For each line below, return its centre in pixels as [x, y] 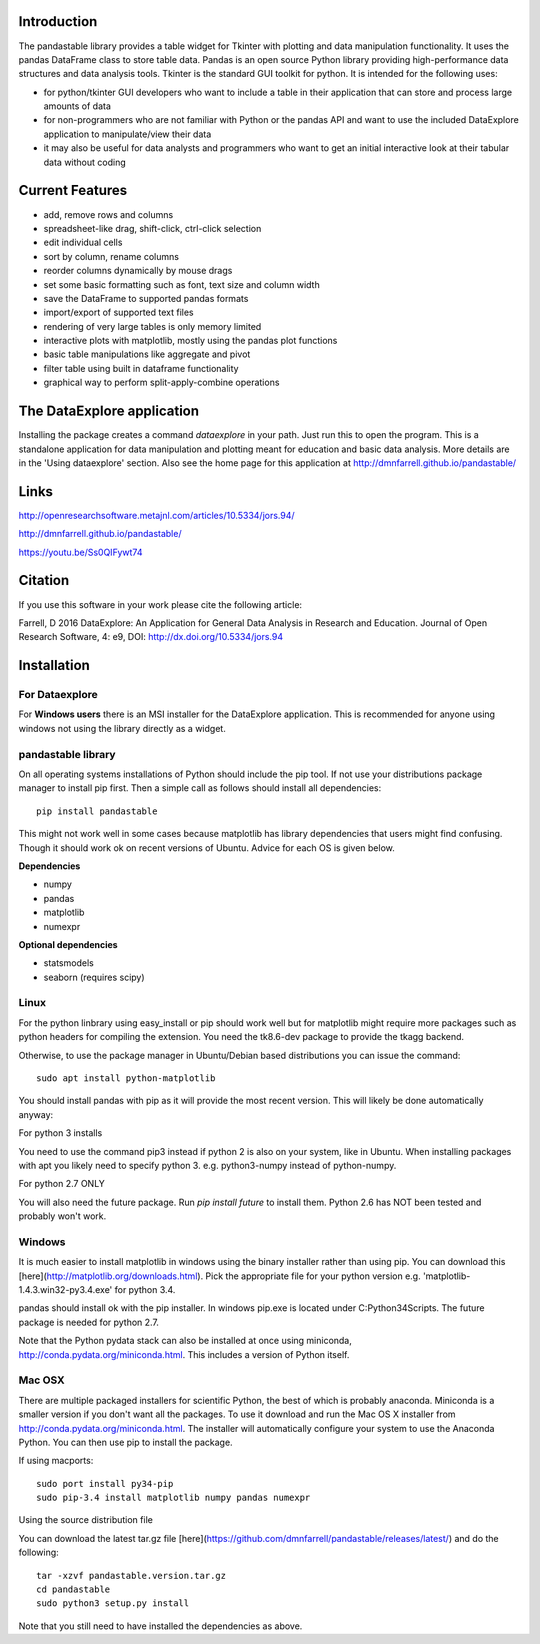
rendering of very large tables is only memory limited [152, 326]
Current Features [73, 190]
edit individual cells [83, 242]
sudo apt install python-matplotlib [126, 1078]
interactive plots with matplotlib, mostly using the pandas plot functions [190, 341]
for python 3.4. [145, 1290]
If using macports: [56, 1461]
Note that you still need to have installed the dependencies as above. [160, 1626]
